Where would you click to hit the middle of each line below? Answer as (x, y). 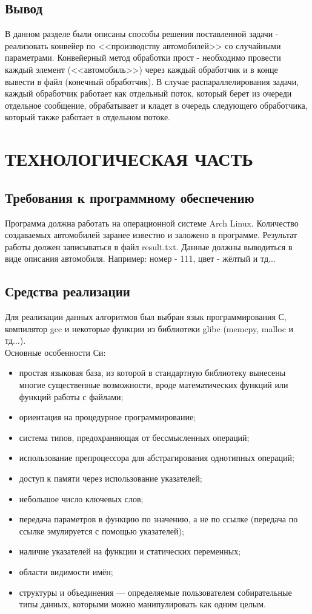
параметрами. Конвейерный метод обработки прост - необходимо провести (143, 57)
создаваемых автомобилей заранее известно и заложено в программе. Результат (151, 235)
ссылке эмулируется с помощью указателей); (101, 530)
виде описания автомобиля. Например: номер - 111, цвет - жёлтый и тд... (140, 258)
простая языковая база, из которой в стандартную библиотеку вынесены (152, 373)
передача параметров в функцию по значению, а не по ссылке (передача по (158, 519)
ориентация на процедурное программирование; (108, 417)
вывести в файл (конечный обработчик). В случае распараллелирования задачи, (152, 81)
